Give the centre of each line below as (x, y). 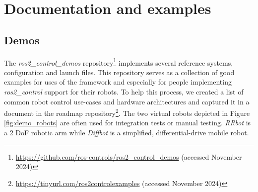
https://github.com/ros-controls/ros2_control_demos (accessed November (129, 156)
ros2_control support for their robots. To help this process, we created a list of (124, 92)
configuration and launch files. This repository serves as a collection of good (119, 72)
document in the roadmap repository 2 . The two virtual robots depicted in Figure (127, 112)
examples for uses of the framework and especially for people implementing (118, 82)
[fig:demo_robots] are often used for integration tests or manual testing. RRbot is (128, 123)
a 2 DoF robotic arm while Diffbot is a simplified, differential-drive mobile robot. (127, 133)
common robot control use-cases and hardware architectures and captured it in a (127, 101)
